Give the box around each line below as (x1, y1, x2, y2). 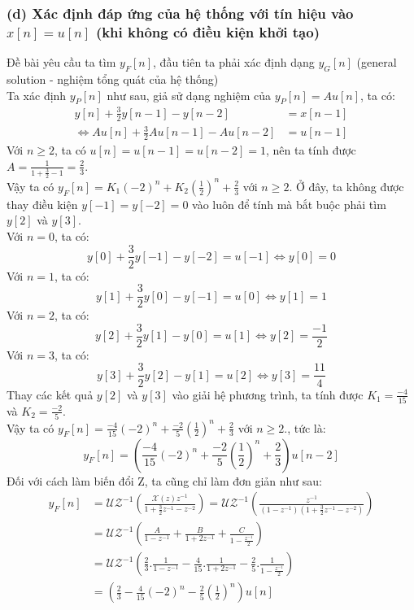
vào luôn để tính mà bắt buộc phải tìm (192, 195, 386, 212)
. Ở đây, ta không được (289, 177, 404, 194)
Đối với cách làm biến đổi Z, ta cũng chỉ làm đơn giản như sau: (7, 472, 322, 489)
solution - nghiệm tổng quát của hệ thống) (7, 70, 219, 87)
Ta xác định (7, 86, 67, 103)
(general (356, 54, 397, 71)
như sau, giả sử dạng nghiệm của (107, 86, 272, 103)
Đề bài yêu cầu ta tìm (7, 54, 116, 71)
